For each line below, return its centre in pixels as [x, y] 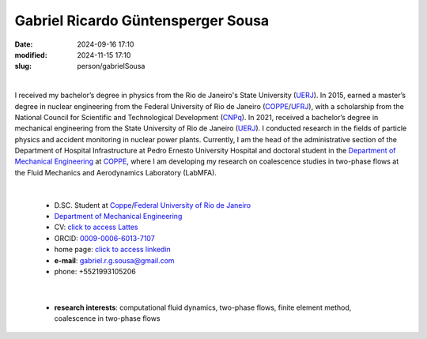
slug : [23, 66]
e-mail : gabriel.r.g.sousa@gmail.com [114, 260]
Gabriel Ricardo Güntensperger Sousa [142, 21]
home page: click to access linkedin [113, 250]
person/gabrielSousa [111, 66]
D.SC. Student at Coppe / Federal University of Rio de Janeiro [153, 205]
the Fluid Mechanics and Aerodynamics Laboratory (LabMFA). [116, 172]
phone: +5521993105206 [95, 271]
